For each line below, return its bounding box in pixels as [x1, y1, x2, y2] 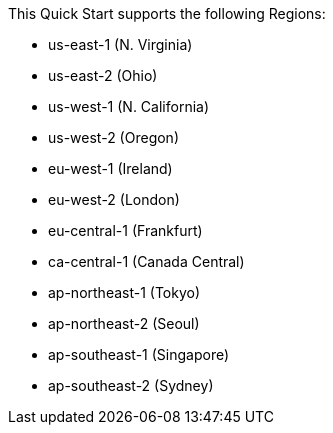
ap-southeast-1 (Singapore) [48, 346, 230, 363]
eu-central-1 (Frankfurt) [48, 222, 203, 239]
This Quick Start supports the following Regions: [8, 5, 326, 22]
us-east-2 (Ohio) [48, 67, 158, 84]
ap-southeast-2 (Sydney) [48, 377, 214, 394]
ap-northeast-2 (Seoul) [48, 315, 200, 332]
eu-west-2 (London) [48, 191, 180, 208]
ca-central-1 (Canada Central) [48, 253, 245, 270]
